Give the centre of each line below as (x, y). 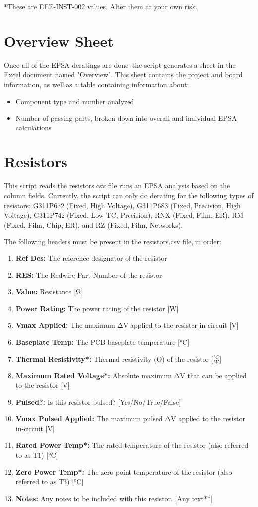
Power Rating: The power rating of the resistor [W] (97, 308)
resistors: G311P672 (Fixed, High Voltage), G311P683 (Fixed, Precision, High (122, 205)
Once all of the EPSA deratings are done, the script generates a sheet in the (120, 64)
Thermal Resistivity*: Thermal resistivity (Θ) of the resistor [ (114, 358)
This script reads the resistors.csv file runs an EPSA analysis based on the (117, 186)
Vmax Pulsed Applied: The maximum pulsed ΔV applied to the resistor (130, 419)
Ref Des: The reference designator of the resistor (91, 258)
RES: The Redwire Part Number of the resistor (89, 275)
